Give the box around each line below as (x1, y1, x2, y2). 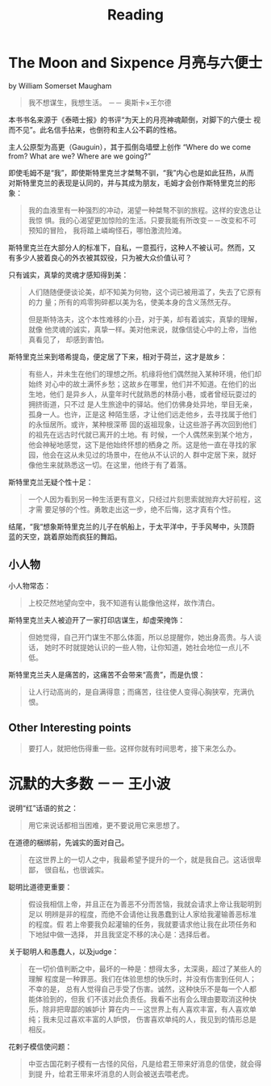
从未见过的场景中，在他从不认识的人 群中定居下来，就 (70, 450, 250, 459)
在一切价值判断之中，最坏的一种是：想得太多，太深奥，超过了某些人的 (27, 964, 262, 974)
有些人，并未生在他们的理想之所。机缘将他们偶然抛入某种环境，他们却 (27, 369, 262, 378)
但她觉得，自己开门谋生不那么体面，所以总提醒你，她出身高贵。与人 (27, 632, 255, 642)
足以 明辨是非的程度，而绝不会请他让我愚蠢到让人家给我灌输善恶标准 (27, 909, 256, 919)
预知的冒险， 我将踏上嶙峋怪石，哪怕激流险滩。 (27, 225, 186, 235)
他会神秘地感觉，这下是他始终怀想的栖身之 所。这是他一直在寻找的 (27, 439, 250, 450)
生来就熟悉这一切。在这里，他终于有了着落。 (42, 459, 191, 470)
